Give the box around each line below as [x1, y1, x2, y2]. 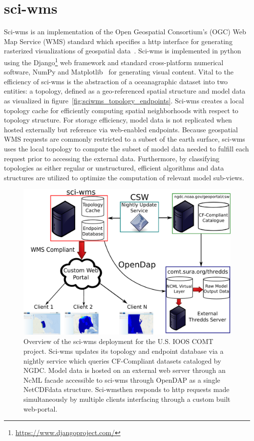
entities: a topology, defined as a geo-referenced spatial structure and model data [4, 86, 246, 96]
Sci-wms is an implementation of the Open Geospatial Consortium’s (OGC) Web [4, 26, 246, 37]
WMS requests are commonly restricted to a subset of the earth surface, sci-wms [4, 134, 245, 144]
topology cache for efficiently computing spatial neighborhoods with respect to [4, 105, 238, 115]
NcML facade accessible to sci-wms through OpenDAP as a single [23, 374, 220, 385]
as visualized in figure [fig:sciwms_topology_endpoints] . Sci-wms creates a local [4, 95, 244, 105]
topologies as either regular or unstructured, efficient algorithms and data [4, 163, 224, 173]
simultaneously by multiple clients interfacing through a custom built [23, 393, 231, 404]
